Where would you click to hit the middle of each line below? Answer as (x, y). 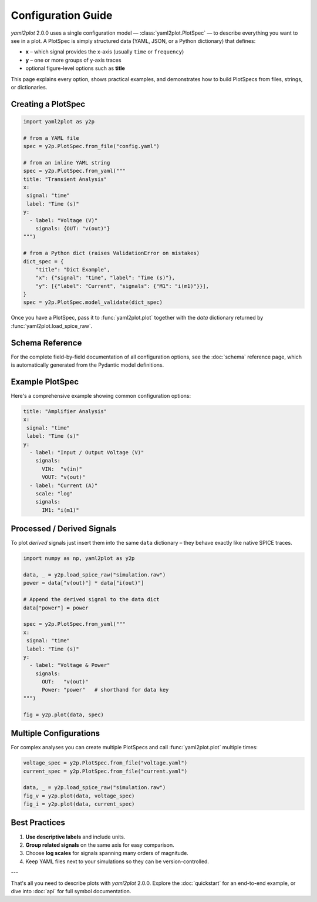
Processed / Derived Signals (64, 529)
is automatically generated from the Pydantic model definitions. (87, 365)
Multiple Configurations (55, 734)
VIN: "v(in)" (62, 469)
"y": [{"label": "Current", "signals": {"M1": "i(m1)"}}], (122, 286)
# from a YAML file (51, 138)
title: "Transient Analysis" (65, 179)
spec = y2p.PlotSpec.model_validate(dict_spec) (93, 302)
